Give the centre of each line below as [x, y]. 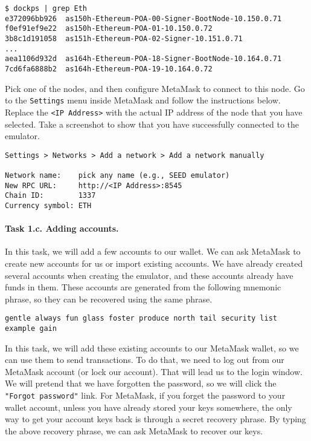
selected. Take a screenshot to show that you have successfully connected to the [152, 124]
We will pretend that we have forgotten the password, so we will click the [141, 383]
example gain [31, 329]
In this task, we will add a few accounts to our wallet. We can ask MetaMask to [153, 251]
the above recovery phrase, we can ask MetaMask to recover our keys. [134, 430]
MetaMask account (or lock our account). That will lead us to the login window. [154, 371]
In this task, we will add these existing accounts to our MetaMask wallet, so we [152, 348]
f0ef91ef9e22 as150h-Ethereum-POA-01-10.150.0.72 [109, 29]
